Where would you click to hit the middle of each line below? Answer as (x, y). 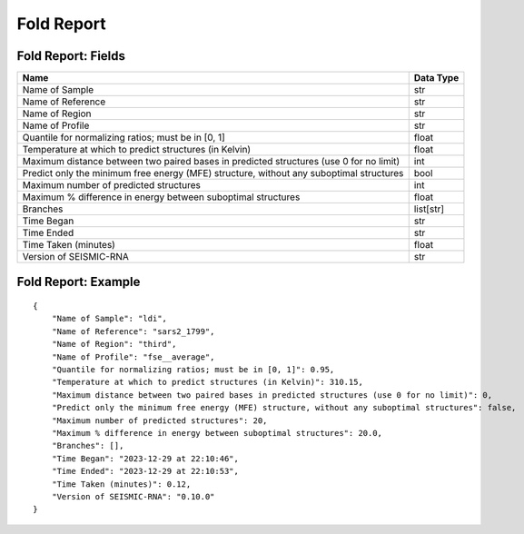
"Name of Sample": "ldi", (109, 319)
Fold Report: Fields (71, 56)
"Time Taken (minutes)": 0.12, (121, 484)
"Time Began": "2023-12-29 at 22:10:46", (145, 458)
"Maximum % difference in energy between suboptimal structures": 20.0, (217, 433)
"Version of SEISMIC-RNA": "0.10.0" (133, 496)
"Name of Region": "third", (114, 344)
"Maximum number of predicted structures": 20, (159, 420)
